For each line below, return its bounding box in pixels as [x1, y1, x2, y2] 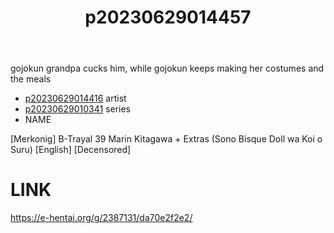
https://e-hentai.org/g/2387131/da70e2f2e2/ [10, 212, 193, 224]
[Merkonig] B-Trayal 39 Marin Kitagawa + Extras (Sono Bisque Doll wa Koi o [10, 133, 323, 145]
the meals [10, 73, 52, 85]
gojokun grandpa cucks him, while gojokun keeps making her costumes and [10, 62, 325, 75]
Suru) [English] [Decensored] [10, 144, 132, 156]
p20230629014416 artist [24, 92, 127, 105]
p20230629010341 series [24, 103, 131, 115]
